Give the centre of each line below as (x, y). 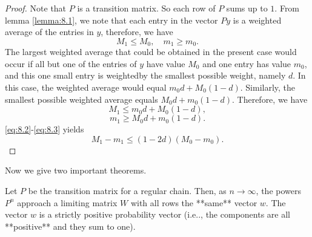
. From (287, 8)
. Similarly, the (268, 87)
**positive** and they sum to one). (70, 226)
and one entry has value (247, 63)
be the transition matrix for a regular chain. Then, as (127, 190)
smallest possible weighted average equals (81, 99)
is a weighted (257, 20)
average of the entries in (49, 32)
